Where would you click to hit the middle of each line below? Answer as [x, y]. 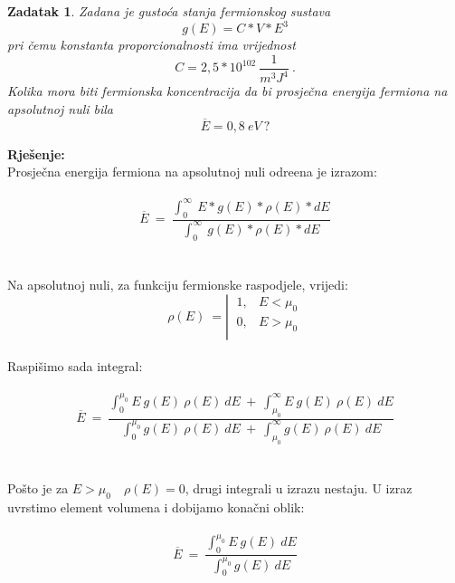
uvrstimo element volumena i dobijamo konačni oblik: [156, 507]
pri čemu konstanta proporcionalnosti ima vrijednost [152, 45]
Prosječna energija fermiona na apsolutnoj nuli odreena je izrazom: [192, 172]
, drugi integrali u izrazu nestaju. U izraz [299, 487]
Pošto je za [38, 487]
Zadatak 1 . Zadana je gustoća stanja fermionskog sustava [169, 11]
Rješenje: [36, 153]
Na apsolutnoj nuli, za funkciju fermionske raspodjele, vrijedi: [178, 284]
